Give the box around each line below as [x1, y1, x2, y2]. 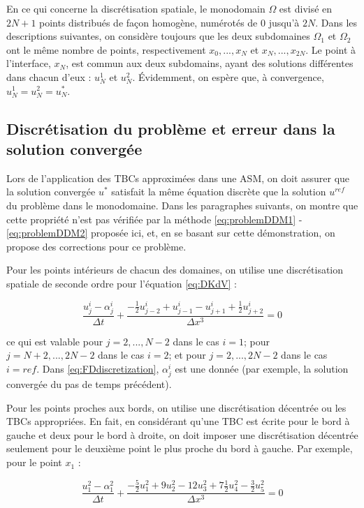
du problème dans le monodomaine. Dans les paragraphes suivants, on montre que [6, 197, 358, 212]
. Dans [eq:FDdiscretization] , [36, 361, 159, 375]
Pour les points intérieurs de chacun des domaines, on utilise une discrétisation [6, 262, 344, 277]
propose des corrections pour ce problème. [6, 239, 187, 253]
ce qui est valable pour [6, 334, 103, 348]
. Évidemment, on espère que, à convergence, [132, 69, 324, 84]
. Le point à [305, 42, 356, 57]
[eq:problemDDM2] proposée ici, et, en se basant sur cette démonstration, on [6, 225, 335, 240]
